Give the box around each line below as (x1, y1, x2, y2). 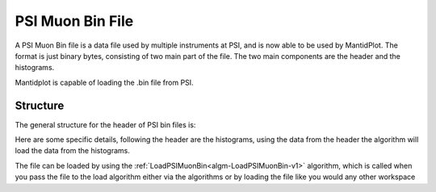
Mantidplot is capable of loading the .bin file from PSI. (15, 77, 194, 87)
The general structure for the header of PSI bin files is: (15, 119, 196, 129)
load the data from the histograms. (15, 146, 131, 156)
